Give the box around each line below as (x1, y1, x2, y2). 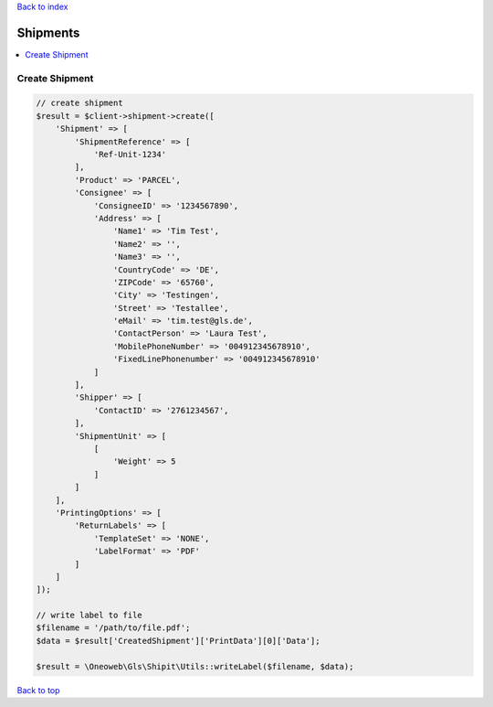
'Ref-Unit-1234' (93, 149, 167, 160)
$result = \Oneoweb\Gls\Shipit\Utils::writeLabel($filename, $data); (36, 661, 354, 671)
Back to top (16, 684, 60, 695)
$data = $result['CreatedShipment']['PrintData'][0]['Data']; (36, 636, 320, 646)
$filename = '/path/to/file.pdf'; (36, 623, 191, 633)
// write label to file (36, 610, 143, 621)
